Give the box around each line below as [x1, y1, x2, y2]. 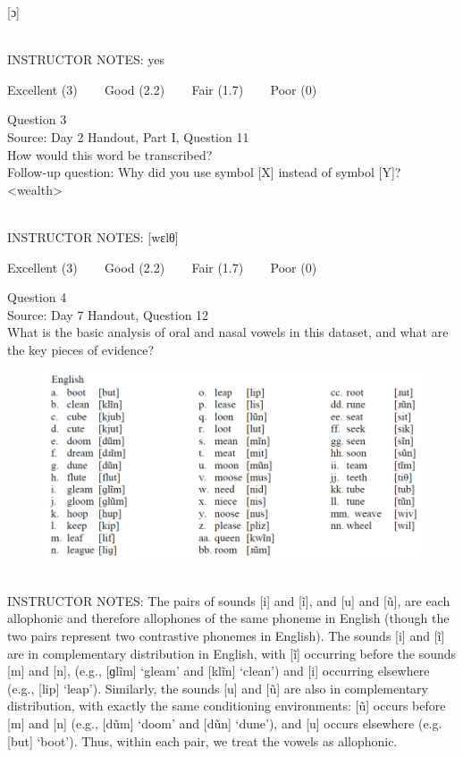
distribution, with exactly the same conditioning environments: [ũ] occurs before [7, 696, 446, 715]
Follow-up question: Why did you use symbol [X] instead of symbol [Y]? [7, 163, 401, 181]
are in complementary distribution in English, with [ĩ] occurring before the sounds [7, 643, 457, 662]
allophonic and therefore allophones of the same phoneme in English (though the [7, 609, 450, 627]
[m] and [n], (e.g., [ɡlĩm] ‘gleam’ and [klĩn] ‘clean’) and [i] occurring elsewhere [7, 661, 430, 680]
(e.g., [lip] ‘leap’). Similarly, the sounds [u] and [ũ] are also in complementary [7, 678, 428, 697]
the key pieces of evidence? [7, 340, 155, 358]
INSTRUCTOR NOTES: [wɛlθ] [7, 227, 179, 246]
